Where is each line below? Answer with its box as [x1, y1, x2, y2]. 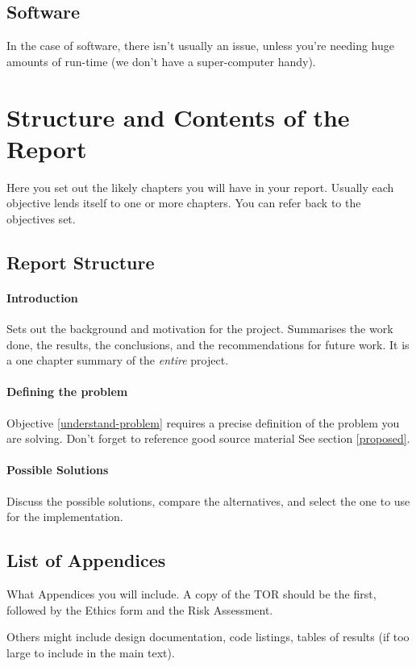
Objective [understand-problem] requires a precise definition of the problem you [6, 414, 400, 431]
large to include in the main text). [6, 644, 175, 661]
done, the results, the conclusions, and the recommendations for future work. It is [6, 336, 410, 352]
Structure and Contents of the [6, 100, 350, 133]
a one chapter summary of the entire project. [6, 352, 229, 369]
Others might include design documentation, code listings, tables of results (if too [6, 628, 410, 645]
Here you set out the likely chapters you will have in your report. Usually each [6, 178, 394, 195]
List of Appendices [6, 548, 166, 573]
